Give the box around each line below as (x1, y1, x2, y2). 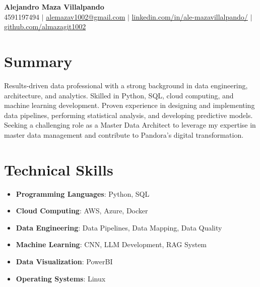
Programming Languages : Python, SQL (16, 188, 150, 199)
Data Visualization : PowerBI (16, 256, 113, 266)
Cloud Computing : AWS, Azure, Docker (16, 205, 148, 216)
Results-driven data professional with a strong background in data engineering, (4, 80, 248, 90)
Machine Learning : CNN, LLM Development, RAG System (16, 239, 207, 250)
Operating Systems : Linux (16, 273, 106, 283)
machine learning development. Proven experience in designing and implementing (4, 100, 255, 110)
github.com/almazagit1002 (4, 21, 86, 32)
